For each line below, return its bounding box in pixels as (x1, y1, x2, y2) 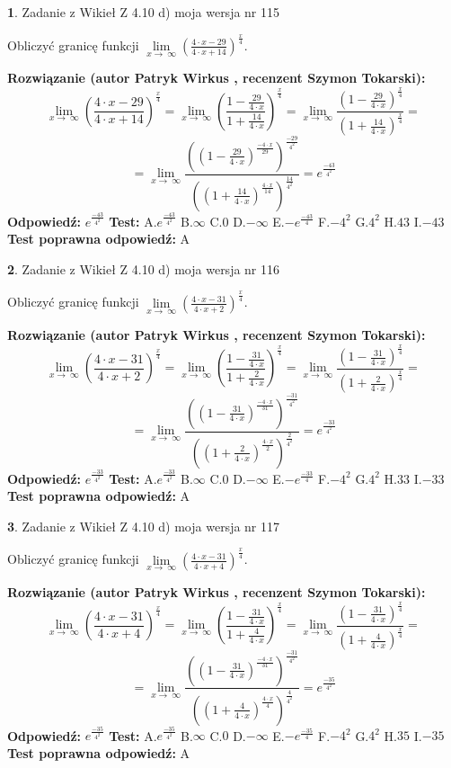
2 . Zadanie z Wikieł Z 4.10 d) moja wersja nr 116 (7, 259, 280, 278)
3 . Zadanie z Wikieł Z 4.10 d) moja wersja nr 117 (7, 516, 280, 535)
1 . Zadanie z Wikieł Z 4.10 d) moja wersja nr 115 (7, 3, 280, 21)
